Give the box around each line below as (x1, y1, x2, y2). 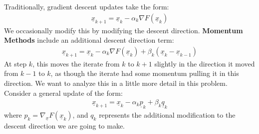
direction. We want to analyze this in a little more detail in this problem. (4, 78, 228, 88)
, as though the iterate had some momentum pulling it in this (50, 68, 239, 78)
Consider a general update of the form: (4, 87, 123, 98)
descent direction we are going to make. (4, 121, 125, 131)
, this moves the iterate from (32, 58, 120, 68)
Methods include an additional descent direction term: (4, 35, 174, 45)
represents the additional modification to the (99, 110, 236, 120)
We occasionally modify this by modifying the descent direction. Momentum (4, 25, 243, 35)
